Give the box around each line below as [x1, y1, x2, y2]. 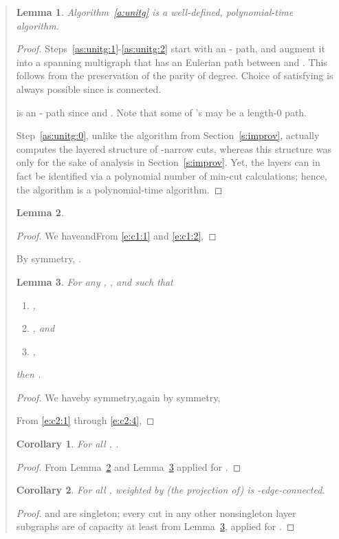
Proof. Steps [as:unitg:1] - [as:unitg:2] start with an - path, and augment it [16, 41, 325, 56]
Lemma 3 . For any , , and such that [16, 274, 173, 288]
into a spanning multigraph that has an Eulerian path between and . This [16, 54, 327, 69]
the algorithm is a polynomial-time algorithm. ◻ [16, 182, 223, 196]
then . [16, 367, 41, 381]
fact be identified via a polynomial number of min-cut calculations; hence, [16, 168, 327, 182]
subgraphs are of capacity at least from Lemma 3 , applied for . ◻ [16, 519, 295, 533]
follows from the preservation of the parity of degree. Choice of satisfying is [16, 68, 333, 83]
